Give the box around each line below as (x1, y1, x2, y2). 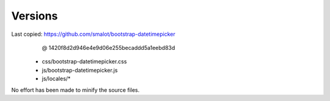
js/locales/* (42, 75, 71, 82)
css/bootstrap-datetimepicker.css (42, 58, 127, 65)
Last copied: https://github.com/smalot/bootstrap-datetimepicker (11, 30, 175, 38)
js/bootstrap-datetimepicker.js (42, 66, 118, 74)
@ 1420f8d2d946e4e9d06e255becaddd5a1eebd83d (42, 44, 175, 51)
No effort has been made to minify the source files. (11, 86, 140, 94)
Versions (11, 9, 58, 23)
